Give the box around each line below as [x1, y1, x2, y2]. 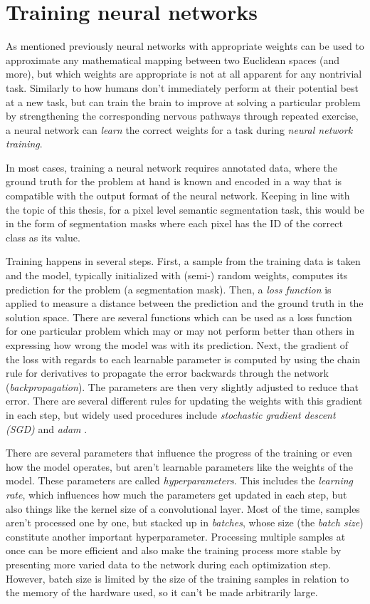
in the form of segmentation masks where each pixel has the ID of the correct [6, 216, 343, 231]
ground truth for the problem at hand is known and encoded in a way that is [6, 174, 342, 189]
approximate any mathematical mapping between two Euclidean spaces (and [6, 52, 339, 67]
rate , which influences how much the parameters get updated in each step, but [6, 486, 347, 501]
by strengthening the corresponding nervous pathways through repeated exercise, [6, 108, 359, 123]
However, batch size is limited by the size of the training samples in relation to [6, 571, 349, 585]
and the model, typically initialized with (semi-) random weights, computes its [6, 268, 348, 283]
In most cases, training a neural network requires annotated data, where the [6, 160, 338, 175]
